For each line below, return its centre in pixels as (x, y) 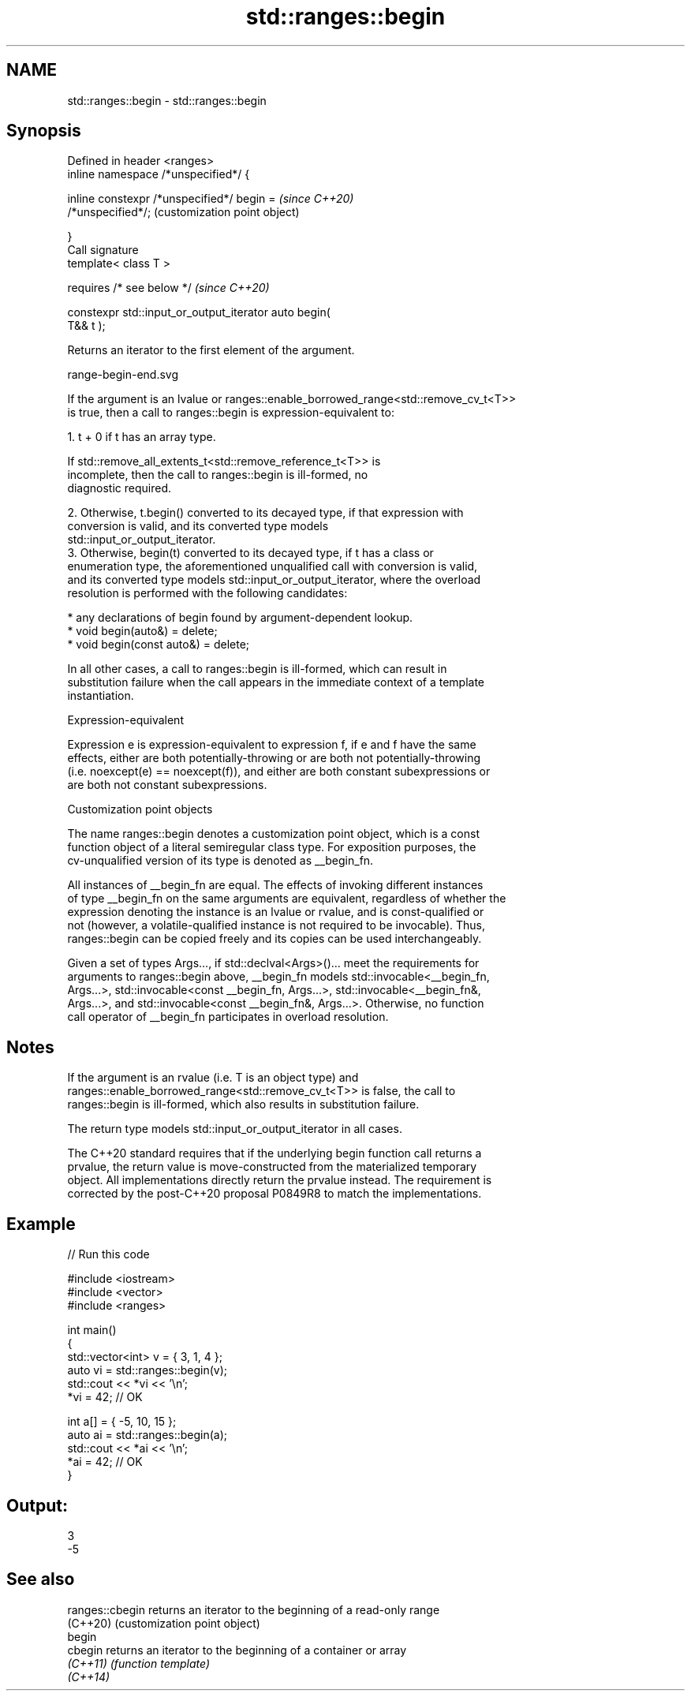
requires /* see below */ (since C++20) (168, 288)
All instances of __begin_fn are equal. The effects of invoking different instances (275, 885)
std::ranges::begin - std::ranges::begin (167, 100)
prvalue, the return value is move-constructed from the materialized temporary (272, 1167)
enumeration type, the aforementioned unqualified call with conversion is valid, (273, 566)
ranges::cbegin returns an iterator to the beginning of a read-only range (254, 1609)
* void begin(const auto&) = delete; (159, 645)
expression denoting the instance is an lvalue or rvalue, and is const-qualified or (276, 912)
